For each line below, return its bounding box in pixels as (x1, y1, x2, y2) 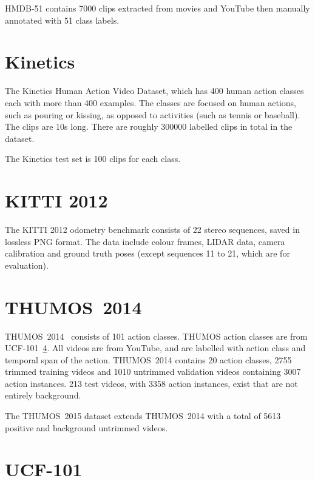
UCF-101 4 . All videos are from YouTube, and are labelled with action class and (5, 341, 306, 354)
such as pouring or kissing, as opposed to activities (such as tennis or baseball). (5, 108, 300, 121)
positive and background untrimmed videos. (5, 421, 168, 434)
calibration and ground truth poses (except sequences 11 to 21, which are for (5, 247, 290, 260)
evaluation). (5, 258, 49, 271)
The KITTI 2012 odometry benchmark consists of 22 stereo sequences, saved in (5, 223, 300, 235)
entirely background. (5, 389, 81, 402)
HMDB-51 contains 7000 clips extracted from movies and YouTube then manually (5, 2, 310, 14)
